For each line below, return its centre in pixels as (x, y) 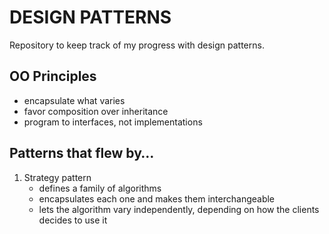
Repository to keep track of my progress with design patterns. (137, 45)
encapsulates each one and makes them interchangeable (157, 198)
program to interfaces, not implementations (113, 122)
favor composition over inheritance (96, 111)
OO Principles (53, 76)
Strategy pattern (57, 177)
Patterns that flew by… (82, 153)
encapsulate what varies (74, 100)
